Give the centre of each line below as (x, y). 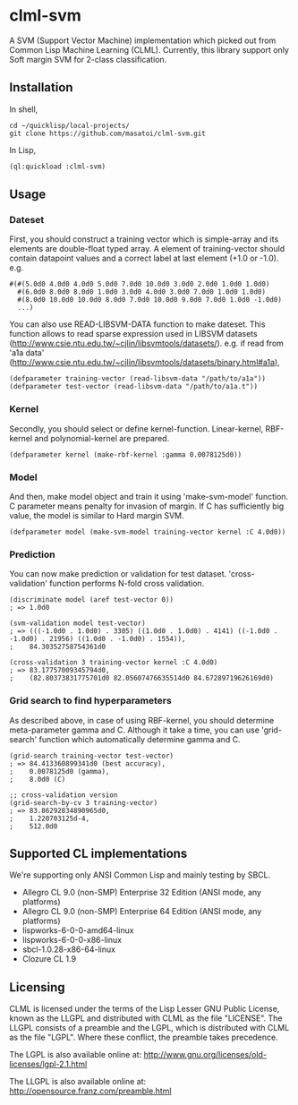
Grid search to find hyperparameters (90, 701)
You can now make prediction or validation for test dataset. (118, 574)
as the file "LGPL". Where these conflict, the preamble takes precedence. (144, 1037)
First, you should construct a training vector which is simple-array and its (144, 239)
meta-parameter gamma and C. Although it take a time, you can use (134, 730)
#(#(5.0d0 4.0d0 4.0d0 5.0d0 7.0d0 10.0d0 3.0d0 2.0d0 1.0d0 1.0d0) (140, 284)
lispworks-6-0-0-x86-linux (72, 940)
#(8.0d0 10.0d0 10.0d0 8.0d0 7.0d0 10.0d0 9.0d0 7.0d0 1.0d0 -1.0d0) (149, 300)
